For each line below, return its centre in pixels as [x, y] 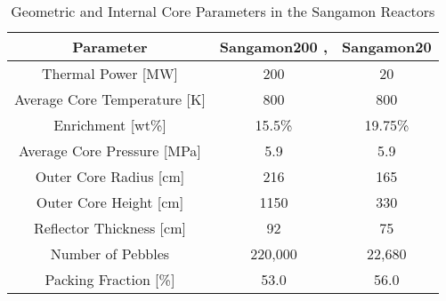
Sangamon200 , [273, 47]
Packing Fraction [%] [110, 279]
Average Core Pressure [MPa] [110, 150]
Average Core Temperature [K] [110, 99]
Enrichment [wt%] [110, 125]
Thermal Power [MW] [110, 73]
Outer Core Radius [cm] [110, 176]
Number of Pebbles [110, 253]
